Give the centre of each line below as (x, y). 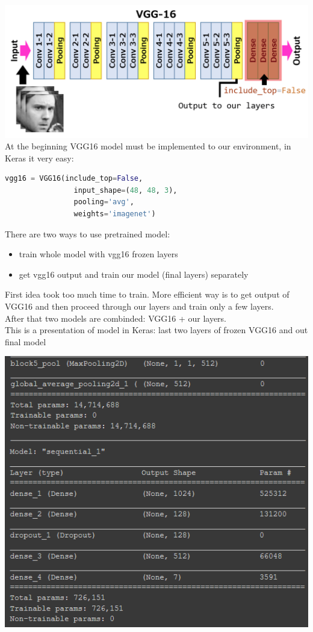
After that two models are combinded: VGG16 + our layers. (116, 318)
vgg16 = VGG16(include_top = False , (74, 179)
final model (26, 341)
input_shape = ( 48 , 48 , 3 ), (126, 190)
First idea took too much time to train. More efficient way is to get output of (147, 294)
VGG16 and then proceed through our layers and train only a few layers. (139, 306)
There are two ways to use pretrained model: (88, 233)
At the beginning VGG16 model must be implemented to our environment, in (148, 146)
